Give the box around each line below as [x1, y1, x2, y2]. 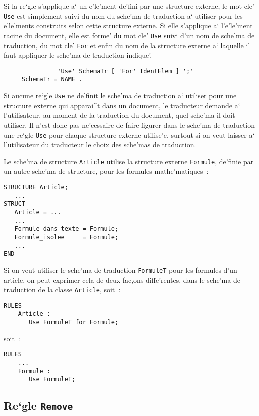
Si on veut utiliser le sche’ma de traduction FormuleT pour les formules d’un [4, 264, 237, 275]
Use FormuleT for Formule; [29, 319, 119, 326]
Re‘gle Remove [4, 398, 73, 413]
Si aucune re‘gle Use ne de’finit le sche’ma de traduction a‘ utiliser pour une [4, 90, 237, 101]
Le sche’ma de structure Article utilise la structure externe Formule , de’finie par [4, 156, 254, 166]
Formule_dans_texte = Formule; [14, 225, 119, 233]
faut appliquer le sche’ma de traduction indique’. [4, 50, 152, 60]
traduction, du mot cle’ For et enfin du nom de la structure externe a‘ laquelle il [4, 40, 250, 50]
